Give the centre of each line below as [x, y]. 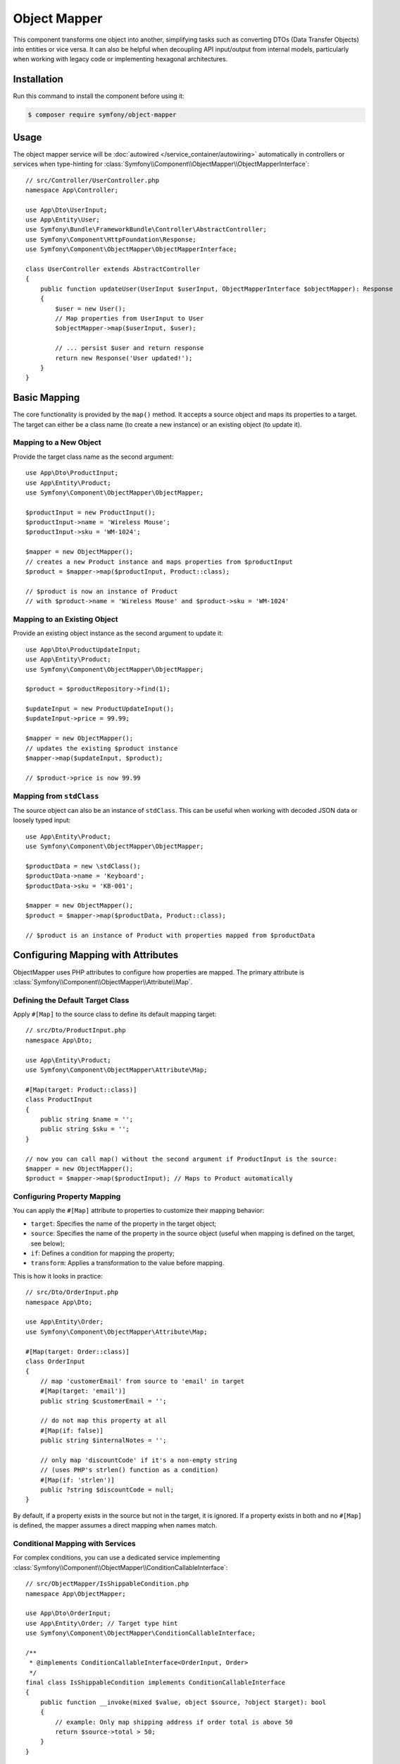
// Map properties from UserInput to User [130, 318]
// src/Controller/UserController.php [93, 180]
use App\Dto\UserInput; [67, 210]
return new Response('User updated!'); [124, 358]
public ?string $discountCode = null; [107, 1490]
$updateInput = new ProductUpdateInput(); [100, 709]
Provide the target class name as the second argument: [93, 457]
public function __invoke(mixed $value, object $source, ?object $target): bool [183, 1702]
